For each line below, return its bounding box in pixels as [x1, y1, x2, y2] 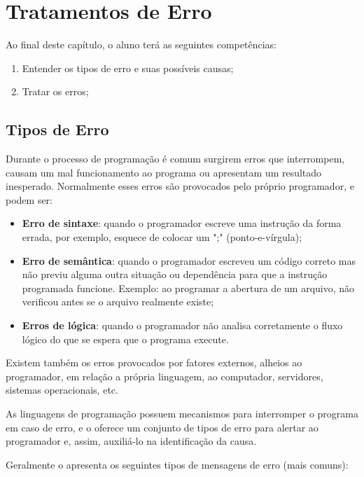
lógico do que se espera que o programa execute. [22, 331, 229, 346]
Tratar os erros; [22, 84, 89, 99]
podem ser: [6, 192, 53, 207]
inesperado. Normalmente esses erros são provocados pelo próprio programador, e [6, 179, 354, 193]
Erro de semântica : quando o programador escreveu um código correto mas [22, 253, 356, 268]
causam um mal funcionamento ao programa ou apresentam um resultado [6, 165, 322, 179]
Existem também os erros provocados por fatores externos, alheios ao [6, 355, 302, 370]
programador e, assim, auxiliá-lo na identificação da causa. [6, 434, 257, 448]
